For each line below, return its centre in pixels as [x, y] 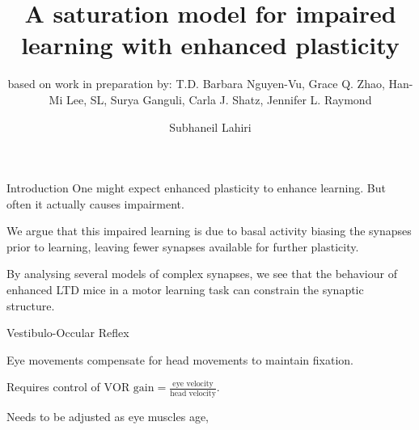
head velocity [193, 393]
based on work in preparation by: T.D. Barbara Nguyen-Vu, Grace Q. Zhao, [196, 84]
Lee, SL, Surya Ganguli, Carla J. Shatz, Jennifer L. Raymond [219, 99]
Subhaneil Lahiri [210, 126]
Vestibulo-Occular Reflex [68, 333]
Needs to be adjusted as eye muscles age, [108, 416]
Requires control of [53, 387]
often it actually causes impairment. [95, 203]
